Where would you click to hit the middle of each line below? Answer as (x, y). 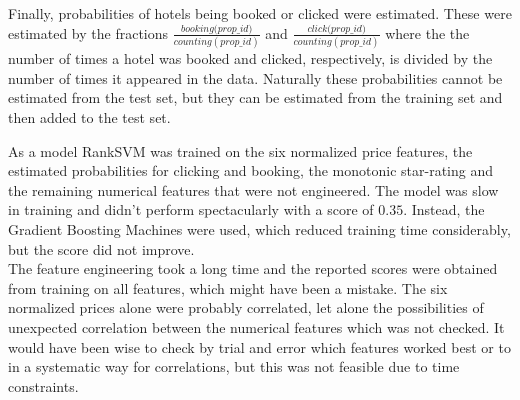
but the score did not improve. (101, 248)
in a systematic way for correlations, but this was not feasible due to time (234, 366)
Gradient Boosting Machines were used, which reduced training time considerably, (259, 228)
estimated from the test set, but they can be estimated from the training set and (255, 97)
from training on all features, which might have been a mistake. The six (228, 287)
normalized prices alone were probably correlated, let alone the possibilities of (246, 307)
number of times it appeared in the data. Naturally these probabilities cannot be (255, 77)
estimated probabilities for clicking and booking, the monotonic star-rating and (251, 170)
